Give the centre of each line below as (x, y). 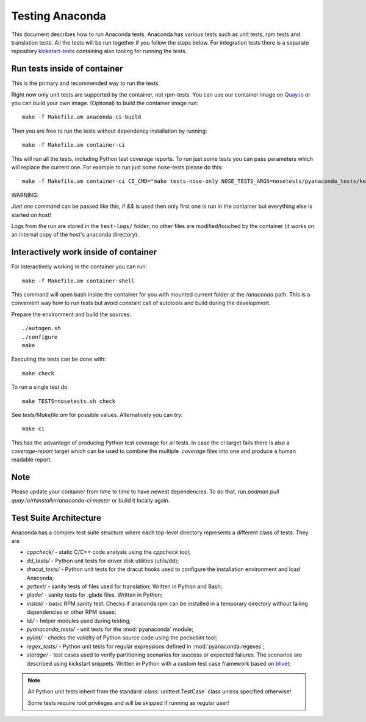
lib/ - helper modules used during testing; (79, 621)
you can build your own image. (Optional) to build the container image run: (105, 103)
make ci (34, 429)
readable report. (31, 460)
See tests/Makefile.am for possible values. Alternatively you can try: (97, 414)
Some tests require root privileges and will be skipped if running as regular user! (128, 702)
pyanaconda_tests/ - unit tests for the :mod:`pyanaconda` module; (110, 629)
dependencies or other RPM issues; (71, 612)
